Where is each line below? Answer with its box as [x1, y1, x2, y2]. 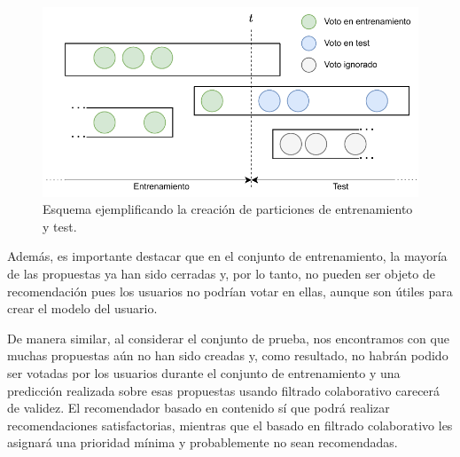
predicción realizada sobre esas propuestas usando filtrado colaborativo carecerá [7, 381, 441, 399]
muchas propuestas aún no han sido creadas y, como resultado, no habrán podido [7, 346, 448, 365]
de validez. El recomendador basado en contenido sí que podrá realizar [7, 398, 390, 417]
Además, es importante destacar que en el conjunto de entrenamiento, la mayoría [7, 247, 448, 265]
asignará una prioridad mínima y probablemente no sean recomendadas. [7, 433, 398, 452]
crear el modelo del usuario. [7, 299, 158, 318]
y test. [43, 217, 77, 235]
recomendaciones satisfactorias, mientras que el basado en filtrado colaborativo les [7, 415, 453, 434]
